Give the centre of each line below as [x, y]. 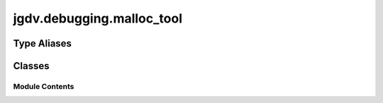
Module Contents [44, 86]
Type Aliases [43, 43]
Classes [31, 66]
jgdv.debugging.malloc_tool [98, 18]
